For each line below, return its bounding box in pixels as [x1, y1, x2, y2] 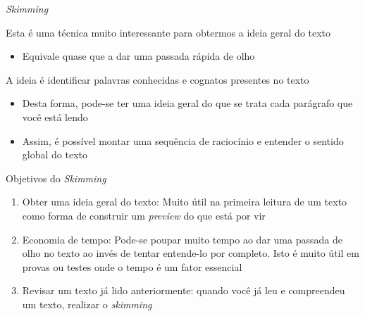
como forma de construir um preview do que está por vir [22, 208, 266, 222]
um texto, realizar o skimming [22, 296, 152, 311]
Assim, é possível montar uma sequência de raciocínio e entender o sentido [22, 133, 344, 148]
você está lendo [22, 109, 88, 124]
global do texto [22, 147, 87, 162]
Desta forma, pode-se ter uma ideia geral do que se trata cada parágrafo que [22, 96, 353, 110]
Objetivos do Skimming [6, 170, 106, 185]
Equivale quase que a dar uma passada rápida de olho [22, 49, 255, 63]
